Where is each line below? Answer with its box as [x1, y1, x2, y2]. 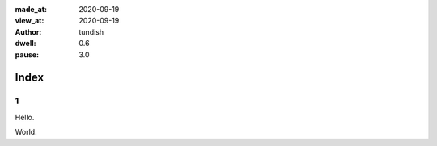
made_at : [15, 5, 48, 14]
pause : [15, 49, 40, 60]
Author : [15, 27, 42, 36]
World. [15, 127, 37, 137]
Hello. [15, 112, 35, 122]
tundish [78, 27, 104, 36]
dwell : [15, 39, 36, 48]
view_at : [15, 16, 45, 26]
